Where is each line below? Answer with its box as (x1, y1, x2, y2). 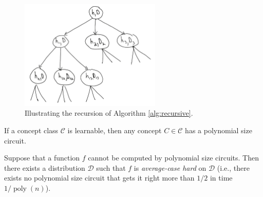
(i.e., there (217, 162, 250, 173)
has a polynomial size (185, 124, 252, 135)
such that (96, 162, 126, 173)
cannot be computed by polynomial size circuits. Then (88, 152, 259, 163)
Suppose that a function (4, 152, 80, 163)
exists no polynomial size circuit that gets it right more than (4, 172, 195, 183)
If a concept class (4, 124, 59, 135)
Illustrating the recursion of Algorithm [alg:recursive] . (25, 108, 193, 118)
